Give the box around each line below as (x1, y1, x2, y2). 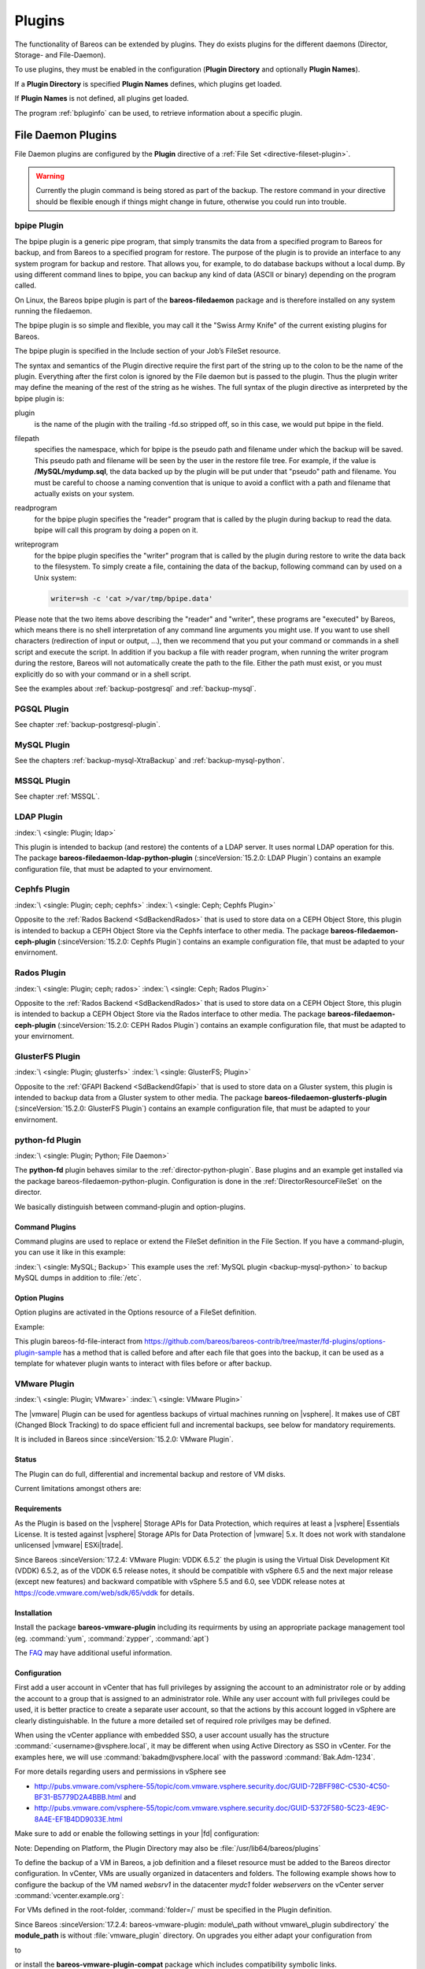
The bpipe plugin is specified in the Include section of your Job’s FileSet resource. (14, 347, 281, 356)
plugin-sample (14, 1348, 62, 1357)
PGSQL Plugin (14, 703, 69, 714)
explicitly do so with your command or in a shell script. (14, 669, 192, 679)
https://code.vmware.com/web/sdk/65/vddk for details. (14, 1588, 194, 1597)
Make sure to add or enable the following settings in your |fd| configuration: (14, 1829, 260, 1838)
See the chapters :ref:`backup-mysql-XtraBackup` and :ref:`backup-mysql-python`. (14, 756, 285, 766)
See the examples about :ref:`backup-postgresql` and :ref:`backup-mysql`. (14, 684, 257, 693)
